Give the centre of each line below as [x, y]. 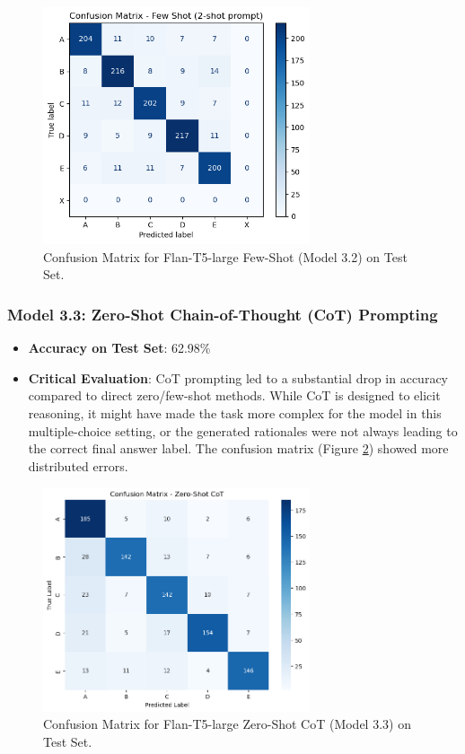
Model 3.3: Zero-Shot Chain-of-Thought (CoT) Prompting [223, 314]
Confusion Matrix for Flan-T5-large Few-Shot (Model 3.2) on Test [225, 256]
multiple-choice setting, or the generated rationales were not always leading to [243, 430]
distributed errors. [78, 465]
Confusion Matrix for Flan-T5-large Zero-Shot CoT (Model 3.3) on [227, 724]
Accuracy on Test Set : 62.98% [119, 348]
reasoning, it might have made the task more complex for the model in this [235, 412]
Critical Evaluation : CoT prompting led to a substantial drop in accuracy [238, 377]
